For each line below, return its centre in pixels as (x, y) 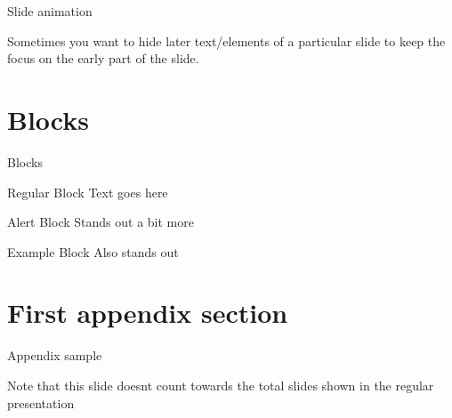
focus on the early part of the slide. (103, 58)
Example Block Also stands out (93, 251)
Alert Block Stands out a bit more (101, 222)
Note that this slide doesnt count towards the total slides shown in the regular (221, 385)
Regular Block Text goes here (88, 192)
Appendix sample (55, 355)
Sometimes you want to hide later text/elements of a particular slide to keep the (226, 40)
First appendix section (148, 313)
